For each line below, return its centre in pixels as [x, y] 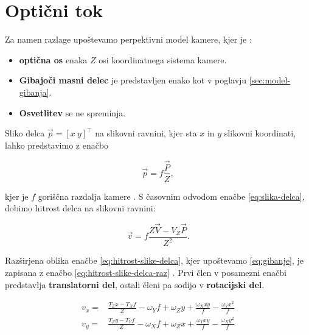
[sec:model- [270, 80]
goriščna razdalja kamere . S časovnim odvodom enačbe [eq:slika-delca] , [171, 196]
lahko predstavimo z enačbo [57, 145]
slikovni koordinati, [260, 133]
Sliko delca [25, 133]
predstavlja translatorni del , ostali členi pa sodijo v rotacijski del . [135, 284]
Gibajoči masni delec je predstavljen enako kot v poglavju [133, 80]
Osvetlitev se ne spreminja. [72, 112]
